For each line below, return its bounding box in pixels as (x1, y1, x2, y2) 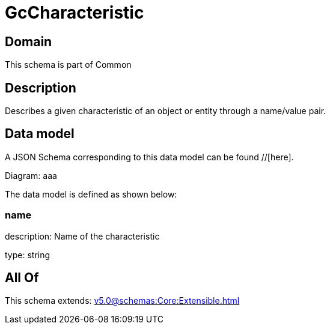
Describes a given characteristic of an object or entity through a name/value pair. (5, 106, 326, 116)
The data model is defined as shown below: (5, 189, 177, 199)
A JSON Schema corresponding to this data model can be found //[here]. (5, 151, 294, 162)
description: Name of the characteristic (5, 231, 160, 241)
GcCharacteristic (5, 2, 144, 23)
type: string (5, 249, 50, 260)
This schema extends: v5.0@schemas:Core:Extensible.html (5, 295, 240, 306)
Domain (5, 34, 52, 49)
